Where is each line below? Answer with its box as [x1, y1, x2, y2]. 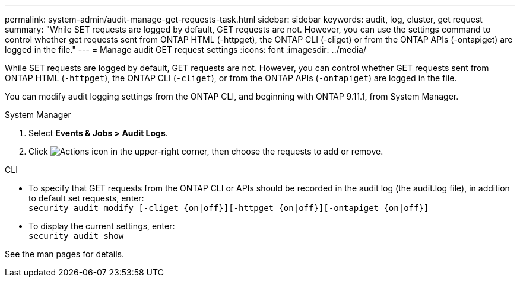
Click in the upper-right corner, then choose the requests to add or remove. [28, 146, 383, 156]
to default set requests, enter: [28, 193, 144, 203]
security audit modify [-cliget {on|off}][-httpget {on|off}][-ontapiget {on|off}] [28, 203, 429, 213]
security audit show [28, 231, 124, 241]
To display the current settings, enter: [28, 221, 175, 231]
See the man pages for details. [5, 249, 125, 259]
